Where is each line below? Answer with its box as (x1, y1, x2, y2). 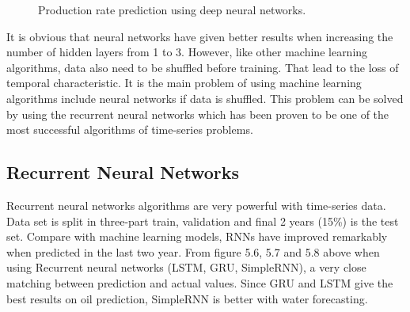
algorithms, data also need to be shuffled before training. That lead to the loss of (6, 59, 399, 75)
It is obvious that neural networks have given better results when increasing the (6, 28, 393, 44)
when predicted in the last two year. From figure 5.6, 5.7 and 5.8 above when (6, 243, 380, 260)
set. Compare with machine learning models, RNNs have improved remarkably (6, 228, 388, 245)
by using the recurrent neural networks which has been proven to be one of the (6, 105, 389, 122)
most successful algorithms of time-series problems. (6, 121, 253, 138)
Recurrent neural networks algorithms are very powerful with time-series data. (6, 196, 386, 213)
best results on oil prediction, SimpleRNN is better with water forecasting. (6, 290, 368, 306)
